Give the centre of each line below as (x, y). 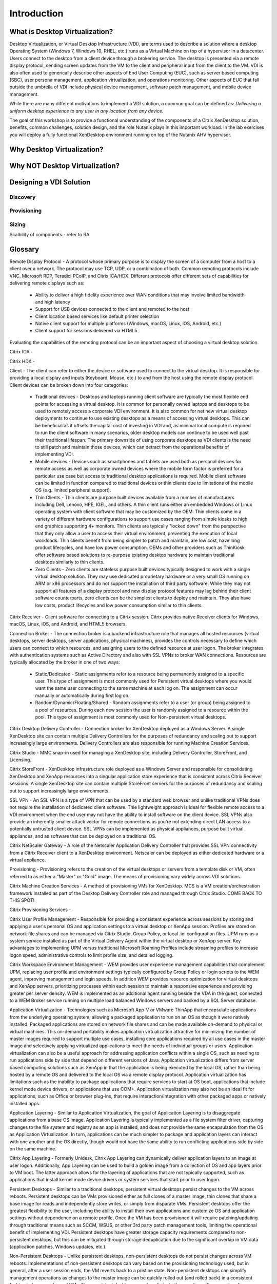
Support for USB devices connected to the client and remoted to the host (112, 309)
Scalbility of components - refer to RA (50, 235)
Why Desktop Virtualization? (56, 149)
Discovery (23, 197)
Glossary (24, 249)
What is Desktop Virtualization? (61, 32)
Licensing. (21, 760)
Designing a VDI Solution (50, 182)
